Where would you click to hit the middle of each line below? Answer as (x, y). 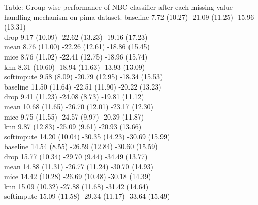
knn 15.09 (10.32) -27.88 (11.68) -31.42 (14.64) (76, 186)
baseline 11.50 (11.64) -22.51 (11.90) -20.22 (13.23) (83, 86)
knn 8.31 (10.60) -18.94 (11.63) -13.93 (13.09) (75, 66)
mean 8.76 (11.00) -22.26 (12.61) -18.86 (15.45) (77, 47)
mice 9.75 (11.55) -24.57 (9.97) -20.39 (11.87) (74, 116)
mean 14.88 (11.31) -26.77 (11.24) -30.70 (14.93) (79, 166)
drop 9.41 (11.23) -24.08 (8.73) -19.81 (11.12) (74, 96)
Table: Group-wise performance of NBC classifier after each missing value (119, 7)
